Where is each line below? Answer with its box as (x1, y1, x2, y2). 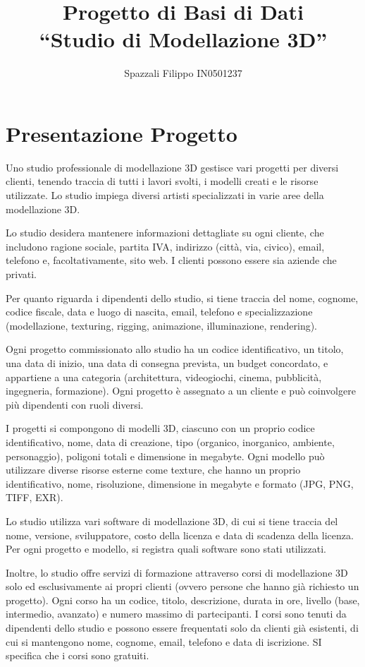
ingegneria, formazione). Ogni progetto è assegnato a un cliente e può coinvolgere (6, 383, 356, 398)
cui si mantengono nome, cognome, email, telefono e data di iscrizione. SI (6, 634, 322, 649)
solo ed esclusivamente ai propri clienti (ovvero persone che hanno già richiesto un (6, 579, 359, 594)
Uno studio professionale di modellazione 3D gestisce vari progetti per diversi (6, 160, 339, 174)
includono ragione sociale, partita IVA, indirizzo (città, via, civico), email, (6, 239, 325, 253)
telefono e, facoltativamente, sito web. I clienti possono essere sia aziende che (6, 253, 337, 268)
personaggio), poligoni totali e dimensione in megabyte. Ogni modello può (6, 448, 325, 463)
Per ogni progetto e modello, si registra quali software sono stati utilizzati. (6, 541, 326, 556)
